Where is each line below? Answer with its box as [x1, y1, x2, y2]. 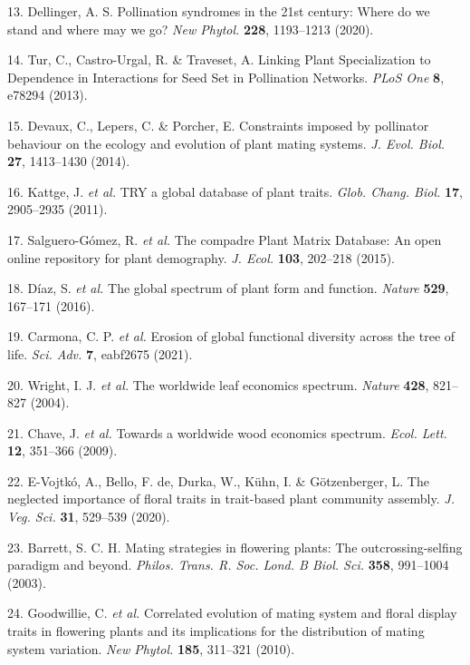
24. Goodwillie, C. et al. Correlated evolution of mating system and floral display [7, 603, 457, 622]
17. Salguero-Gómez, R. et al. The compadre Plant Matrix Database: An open [7, 230, 442, 249]
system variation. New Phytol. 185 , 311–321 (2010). [7, 639, 295, 658]
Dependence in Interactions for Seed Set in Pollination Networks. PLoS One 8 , [7, 67, 445, 86]
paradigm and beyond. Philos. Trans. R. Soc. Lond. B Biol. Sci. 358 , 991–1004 [7, 555, 449, 574]
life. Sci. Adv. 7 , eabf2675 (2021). [7, 344, 193, 363]
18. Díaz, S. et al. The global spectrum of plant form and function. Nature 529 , [7, 279, 449, 298]
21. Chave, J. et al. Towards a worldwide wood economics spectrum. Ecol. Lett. [7, 423, 447, 442]
